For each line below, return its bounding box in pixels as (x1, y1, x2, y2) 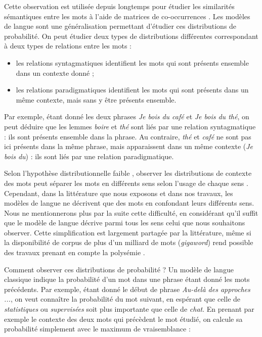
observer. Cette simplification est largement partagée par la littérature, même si (4, 227, 251, 237)
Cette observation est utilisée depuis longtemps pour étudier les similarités (4, 1, 235, 11)
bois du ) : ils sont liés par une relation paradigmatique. (4, 151, 174, 161)
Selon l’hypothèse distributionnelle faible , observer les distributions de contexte (4, 168, 252, 178)
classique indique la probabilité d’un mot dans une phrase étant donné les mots (4, 274, 250, 284)
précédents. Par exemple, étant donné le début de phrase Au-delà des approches (4, 283, 250, 294)
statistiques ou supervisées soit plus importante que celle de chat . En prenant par (4, 304, 254, 314)
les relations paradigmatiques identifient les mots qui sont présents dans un (16, 84, 249, 95)
